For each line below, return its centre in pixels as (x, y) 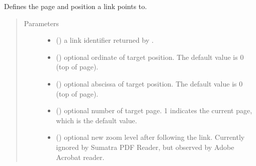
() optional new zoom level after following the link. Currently (150, 137)
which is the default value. (97, 120)
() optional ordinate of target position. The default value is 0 (150, 57)
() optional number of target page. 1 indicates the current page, (154, 110)
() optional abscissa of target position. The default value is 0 (149, 83)
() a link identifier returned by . (105, 40)
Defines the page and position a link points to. (75, 6)
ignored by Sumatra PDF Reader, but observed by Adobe (145, 147)
